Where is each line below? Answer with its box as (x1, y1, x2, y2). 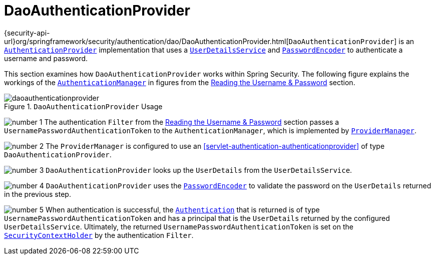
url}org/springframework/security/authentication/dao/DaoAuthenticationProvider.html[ (4, 37, 289, 46)
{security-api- (4, 28, 50, 37)
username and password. (4, 54, 88, 63)
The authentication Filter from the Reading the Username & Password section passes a (44, 117, 339, 126)
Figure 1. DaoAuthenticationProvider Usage (4, 102, 163, 111)
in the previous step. (4, 189, 71, 198)
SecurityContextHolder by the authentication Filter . (4, 230, 194, 239)
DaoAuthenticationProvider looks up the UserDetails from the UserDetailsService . (46, 165, 352, 174)
